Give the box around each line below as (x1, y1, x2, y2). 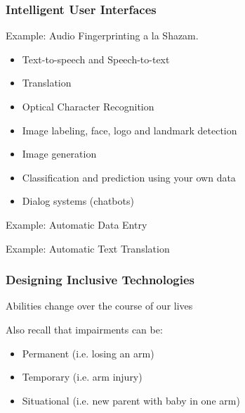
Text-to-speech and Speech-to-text (22, 51, 170, 66)
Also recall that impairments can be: (6, 322, 163, 336)
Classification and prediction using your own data (22, 170, 236, 184)
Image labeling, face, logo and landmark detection (22, 122, 237, 137)
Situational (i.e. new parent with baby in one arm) (22, 393, 240, 407)
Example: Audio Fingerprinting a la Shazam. (6, 28, 199, 43)
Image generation (22, 146, 97, 161)
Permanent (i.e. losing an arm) (22, 345, 154, 360)
